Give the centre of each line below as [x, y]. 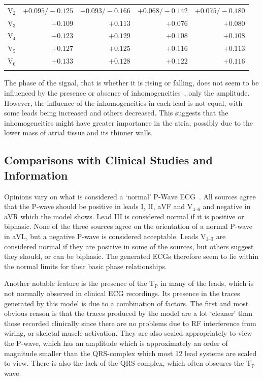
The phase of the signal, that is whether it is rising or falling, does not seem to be [131, 83]
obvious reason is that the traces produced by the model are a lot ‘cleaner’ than [128, 313]
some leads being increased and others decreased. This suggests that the [116, 113]
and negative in [227, 206]
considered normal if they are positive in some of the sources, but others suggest [129, 246]
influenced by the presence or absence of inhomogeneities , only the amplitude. [127, 93]
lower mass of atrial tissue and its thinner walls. [79, 133]
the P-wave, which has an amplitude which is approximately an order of [116, 343]
